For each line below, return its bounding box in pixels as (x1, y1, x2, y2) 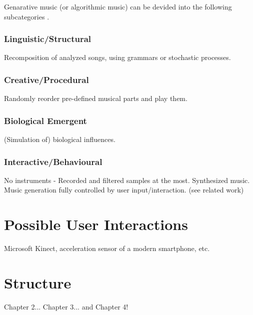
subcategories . (4, 11, 49, 21)
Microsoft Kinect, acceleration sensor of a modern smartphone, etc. (4, 243, 210, 253)
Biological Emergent (4, 114, 87, 126)
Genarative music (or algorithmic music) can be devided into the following (4, 1, 232, 11)
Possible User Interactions (4, 214, 188, 234)
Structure (4, 272, 71, 292)
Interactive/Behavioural (4, 155, 102, 167)
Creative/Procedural (4, 73, 89, 85)
